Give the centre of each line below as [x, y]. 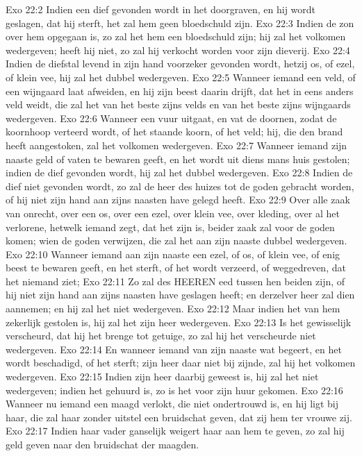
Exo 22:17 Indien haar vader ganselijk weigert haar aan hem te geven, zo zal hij [175, 431]
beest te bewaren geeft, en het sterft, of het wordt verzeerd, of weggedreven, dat [176, 268]
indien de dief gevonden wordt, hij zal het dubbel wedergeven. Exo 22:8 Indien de [179, 172]
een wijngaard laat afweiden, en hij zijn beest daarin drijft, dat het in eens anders [180, 91]
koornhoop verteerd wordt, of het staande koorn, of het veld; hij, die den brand [174, 132]
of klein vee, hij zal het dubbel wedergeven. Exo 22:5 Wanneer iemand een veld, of [181, 77]
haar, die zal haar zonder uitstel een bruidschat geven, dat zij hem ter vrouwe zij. [179, 417]
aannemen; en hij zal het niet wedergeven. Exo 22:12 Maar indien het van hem [173, 309]
